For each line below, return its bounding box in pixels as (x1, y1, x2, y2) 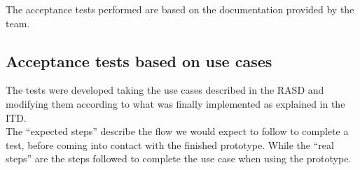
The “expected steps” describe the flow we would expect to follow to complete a (6, 124, 349, 139)
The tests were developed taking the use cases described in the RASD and (6, 83, 324, 97)
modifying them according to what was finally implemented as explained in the (6, 96, 345, 111)
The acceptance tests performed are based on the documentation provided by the (6, 2, 354, 16)
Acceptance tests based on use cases (6, 50, 272, 71)
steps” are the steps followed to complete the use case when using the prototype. (6, 151, 352, 166)
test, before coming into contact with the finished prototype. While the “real (6, 137, 334, 152)
